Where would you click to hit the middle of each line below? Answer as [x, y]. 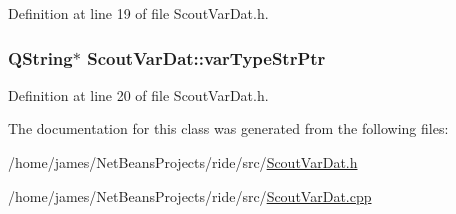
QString [40, 57]
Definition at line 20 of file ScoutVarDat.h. [138, 94]
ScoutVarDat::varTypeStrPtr [206, 57]
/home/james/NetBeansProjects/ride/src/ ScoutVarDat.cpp [190, 195]
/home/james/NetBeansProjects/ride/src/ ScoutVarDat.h [183, 162]
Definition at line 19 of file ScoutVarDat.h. [138, 13]
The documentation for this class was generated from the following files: [228, 128]
